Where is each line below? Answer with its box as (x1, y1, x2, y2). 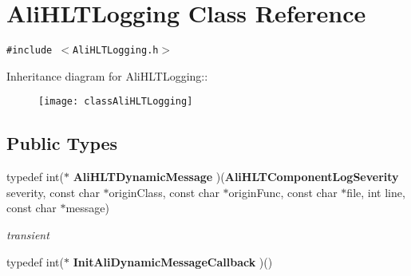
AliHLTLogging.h (73, 45, 159, 57)
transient (6, 227, 49, 243)
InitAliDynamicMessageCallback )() (73, 253, 273, 270)
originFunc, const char (228, 183, 338, 200)
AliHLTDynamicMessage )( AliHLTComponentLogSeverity (73, 168, 399, 185)
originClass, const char (109, 183, 219, 200)
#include (6, 45, 53, 57)
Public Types (6, 131, 118, 156)
